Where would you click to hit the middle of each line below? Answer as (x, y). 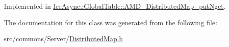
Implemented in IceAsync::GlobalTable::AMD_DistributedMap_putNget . (115, 6)
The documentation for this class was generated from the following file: (111, 22)
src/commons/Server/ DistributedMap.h (64, 39)
